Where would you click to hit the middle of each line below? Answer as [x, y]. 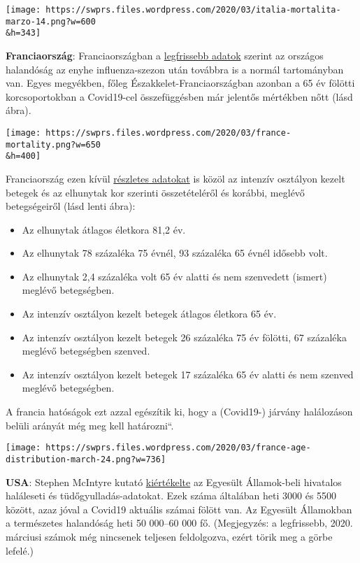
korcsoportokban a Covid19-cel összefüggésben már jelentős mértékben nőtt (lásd [179, 96]
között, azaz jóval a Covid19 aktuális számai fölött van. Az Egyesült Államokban [179, 509]
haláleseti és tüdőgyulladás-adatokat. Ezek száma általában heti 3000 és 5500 [171, 496]
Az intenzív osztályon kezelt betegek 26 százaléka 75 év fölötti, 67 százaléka [184, 337]
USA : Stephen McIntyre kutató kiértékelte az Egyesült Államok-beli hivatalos [174, 482]
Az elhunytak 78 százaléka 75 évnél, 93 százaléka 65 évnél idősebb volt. [175, 253]
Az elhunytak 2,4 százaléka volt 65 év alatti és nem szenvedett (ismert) [174, 276]
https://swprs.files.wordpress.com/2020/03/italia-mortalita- [193, 10]
